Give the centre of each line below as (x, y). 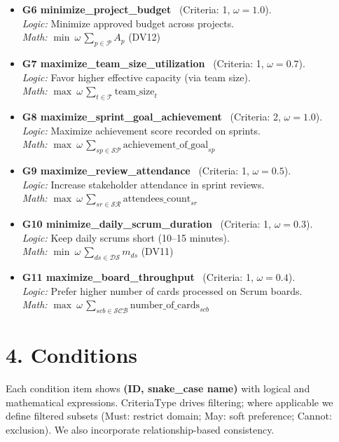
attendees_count (157, 199)
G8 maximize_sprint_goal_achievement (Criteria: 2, (151, 116)
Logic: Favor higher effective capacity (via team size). (136, 77)
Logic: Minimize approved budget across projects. (128, 23)
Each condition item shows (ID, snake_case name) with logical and (158, 388)
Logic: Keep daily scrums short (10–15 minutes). (126, 237)
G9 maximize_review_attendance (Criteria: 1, (136, 170)
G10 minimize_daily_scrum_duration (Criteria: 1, (146, 223)
